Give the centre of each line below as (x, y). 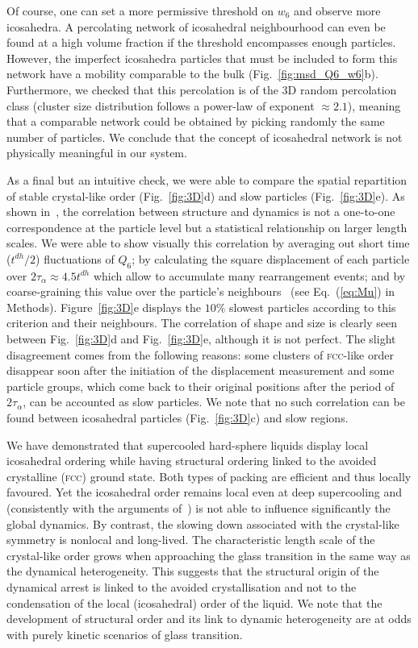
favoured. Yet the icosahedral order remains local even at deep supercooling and (205, 492)
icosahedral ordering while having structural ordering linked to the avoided (192, 461)
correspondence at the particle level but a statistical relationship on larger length (207, 227)
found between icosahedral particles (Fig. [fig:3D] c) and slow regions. (178, 418)
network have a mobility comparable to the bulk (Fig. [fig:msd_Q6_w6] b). (192, 74)
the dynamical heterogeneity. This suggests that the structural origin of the (193, 571)
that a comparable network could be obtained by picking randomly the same (196, 121)
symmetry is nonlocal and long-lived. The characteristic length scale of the (191, 540)
